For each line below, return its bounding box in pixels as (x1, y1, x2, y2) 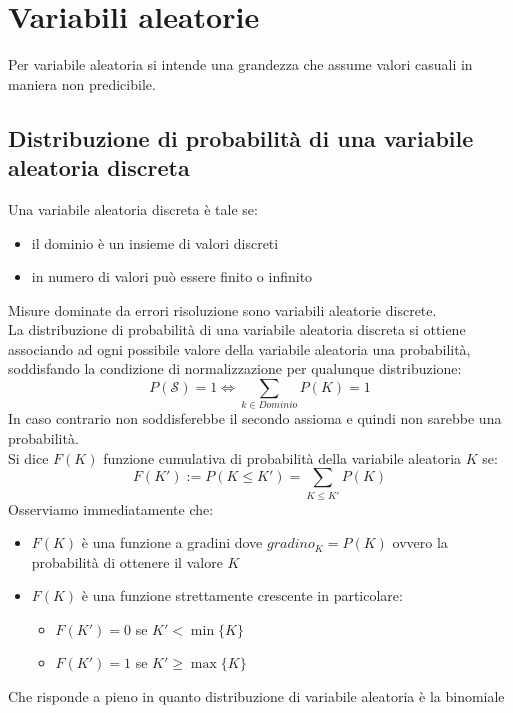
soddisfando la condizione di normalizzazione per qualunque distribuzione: (8, 358, 462, 379)
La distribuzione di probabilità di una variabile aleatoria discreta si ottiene (8, 319, 466, 340)
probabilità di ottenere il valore (31, 551, 223, 572)
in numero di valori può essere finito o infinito (31, 266, 313, 287)
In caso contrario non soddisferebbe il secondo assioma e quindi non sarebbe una (8, 408, 502, 429)
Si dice (8, 447, 49, 468)
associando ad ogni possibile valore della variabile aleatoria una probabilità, (8, 338, 471, 359)
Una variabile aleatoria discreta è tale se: (8, 198, 258, 219)
